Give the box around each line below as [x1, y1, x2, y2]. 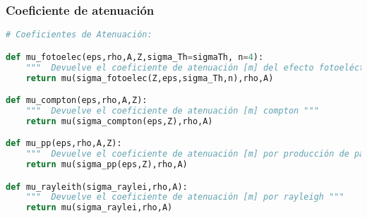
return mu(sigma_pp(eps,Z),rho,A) [25, 159, 188, 170]
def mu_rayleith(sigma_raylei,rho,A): [6, 181, 188, 192]
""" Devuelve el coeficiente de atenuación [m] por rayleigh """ [25, 192, 344, 202]
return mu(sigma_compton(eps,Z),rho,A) [25, 116, 213, 126]
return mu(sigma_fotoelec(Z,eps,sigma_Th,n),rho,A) [25, 73, 274, 83]
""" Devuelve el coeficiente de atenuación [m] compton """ [25, 105, 319, 116]
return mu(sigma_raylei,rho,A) [25, 202, 173, 213]
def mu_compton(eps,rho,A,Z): [6, 95, 148, 106]
